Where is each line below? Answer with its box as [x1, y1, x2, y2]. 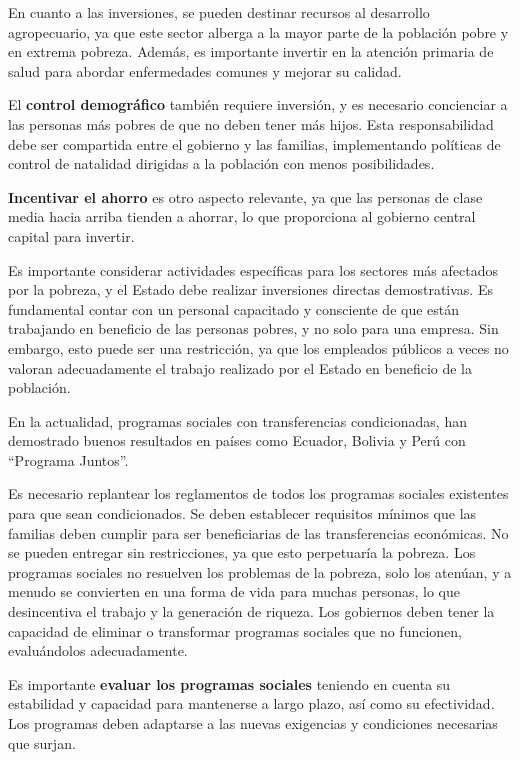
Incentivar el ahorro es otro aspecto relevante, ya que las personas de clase [8, 186, 483, 207]
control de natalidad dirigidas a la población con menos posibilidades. [8, 153, 435, 174]
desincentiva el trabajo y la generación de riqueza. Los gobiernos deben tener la [8, 601, 495, 622]
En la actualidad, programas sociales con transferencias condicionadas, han [8, 410, 467, 431]
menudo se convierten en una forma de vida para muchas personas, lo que [8, 581, 460, 602]
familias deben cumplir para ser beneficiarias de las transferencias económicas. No [8, 522, 509, 543]
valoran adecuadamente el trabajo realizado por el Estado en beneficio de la [8, 357, 472, 378]
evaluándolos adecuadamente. [8, 640, 188, 661]
